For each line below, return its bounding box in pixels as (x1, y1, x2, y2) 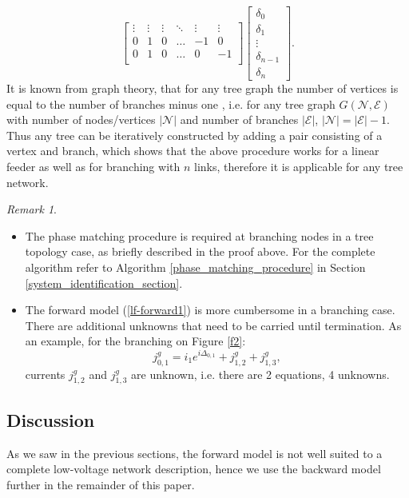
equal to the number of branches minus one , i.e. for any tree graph (6, 95, 336, 112)
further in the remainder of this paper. (6, 476, 195, 492)
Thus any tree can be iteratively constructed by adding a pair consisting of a (6, 126, 383, 143)
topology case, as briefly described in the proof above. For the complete (25, 243, 375, 260)
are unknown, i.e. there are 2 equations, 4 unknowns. (131, 365, 390, 382)
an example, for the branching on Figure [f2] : (25, 333, 246, 349)
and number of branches (180, 111, 299, 128)
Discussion (6, 407, 95, 432)
